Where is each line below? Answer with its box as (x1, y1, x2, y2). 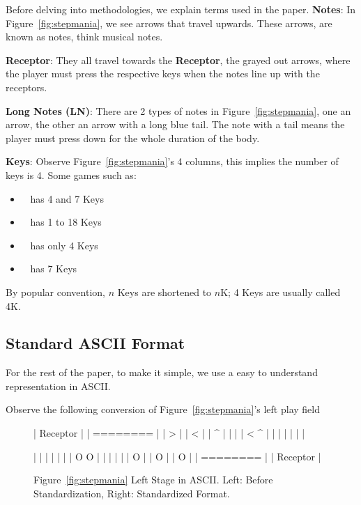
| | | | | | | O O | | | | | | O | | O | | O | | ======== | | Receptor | (33, 449, 321, 463)
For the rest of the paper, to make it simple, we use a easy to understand (6, 365, 318, 380)
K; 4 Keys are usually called (220, 284, 341, 299)
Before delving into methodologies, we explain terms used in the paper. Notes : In (6, 2, 356, 16)
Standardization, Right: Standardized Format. (33, 485, 230, 500)
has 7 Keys (30, 261, 77, 276)
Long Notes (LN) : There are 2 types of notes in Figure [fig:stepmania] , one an (6, 103, 351, 118)
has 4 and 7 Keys (30, 191, 104, 205)
